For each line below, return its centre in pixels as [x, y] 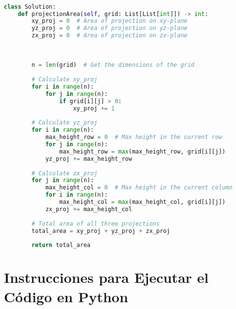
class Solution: [30, 7]
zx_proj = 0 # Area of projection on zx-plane [110, 36]
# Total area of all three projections [96, 224]
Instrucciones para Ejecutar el [106, 277]
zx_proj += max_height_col [88, 209]
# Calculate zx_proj [65, 173]
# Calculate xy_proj [65, 80]
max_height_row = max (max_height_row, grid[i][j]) [142, 151]
